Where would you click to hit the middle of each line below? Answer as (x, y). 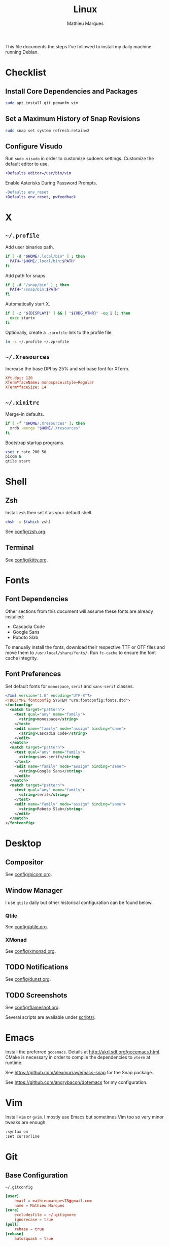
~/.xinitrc (22, 402)
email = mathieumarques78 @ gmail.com (53, 1201)
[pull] (12, 1225)
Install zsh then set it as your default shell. (49, 513)
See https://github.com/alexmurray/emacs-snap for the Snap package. (79, 1073)
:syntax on (17, 1132)
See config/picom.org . (29, 875)
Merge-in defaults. (25, 414)
